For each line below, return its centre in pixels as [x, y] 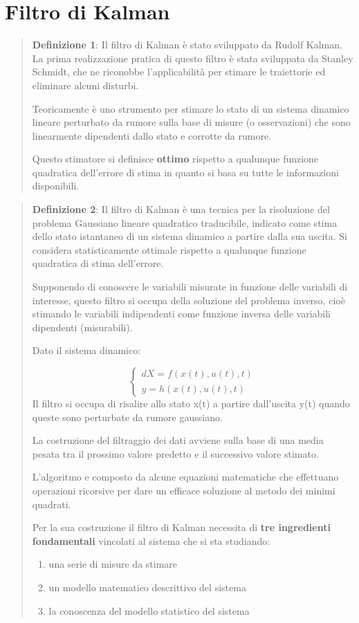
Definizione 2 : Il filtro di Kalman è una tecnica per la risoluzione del [181, 209]
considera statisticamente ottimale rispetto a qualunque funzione [169, 249]
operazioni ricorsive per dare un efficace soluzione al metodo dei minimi [184, 490]
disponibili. [56, 186]
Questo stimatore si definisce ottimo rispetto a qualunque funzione [175, 159]
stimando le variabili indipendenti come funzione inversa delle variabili [181, 314]
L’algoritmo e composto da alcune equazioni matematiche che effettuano [185, 477]
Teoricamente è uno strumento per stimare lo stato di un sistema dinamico [191, 108]
